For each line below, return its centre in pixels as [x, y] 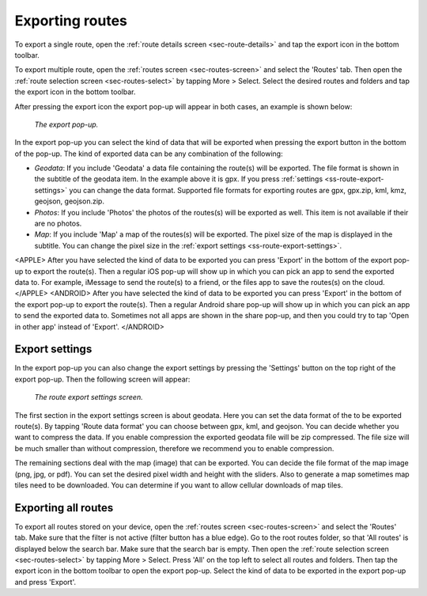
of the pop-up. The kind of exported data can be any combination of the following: [149, 154]
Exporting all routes [64, 508]
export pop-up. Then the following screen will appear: [102, 379]
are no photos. [58, 224]
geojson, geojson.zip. [69, 201]
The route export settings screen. [89, 397]
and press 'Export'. [45, 582]
